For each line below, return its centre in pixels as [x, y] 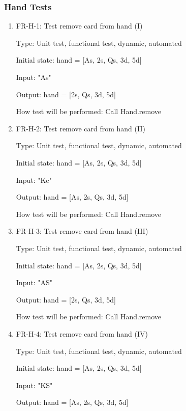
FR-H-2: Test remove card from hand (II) [81, 128]
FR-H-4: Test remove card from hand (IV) [82, 333]
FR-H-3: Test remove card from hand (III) [82, 231]
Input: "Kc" [34, 180]
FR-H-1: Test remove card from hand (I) [79, 26]
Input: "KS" [34, 385]
